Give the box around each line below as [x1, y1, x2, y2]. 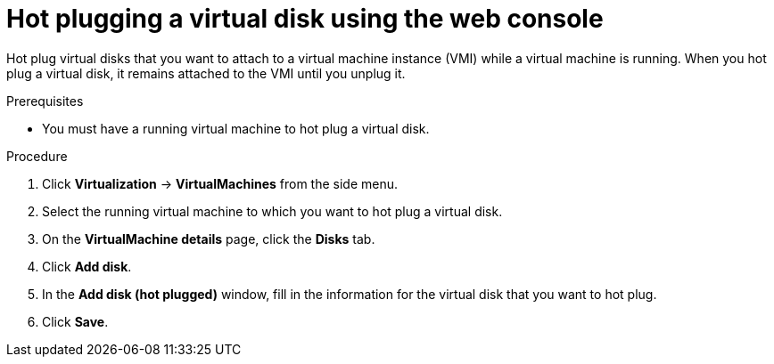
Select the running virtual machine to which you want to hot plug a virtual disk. [42, 203, 503, 219]
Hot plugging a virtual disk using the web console [6, 4, 604, 34]
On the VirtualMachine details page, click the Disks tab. [42, 231, 375, 247]
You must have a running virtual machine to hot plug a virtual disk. [42, 120, 430, 136]
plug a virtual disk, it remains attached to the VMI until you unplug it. [6, 65, 406, 81]
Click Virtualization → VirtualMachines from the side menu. [42, 175, 399, 191]
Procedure [6, 148, 68, 164]
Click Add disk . [42, 258, 132, 274]
